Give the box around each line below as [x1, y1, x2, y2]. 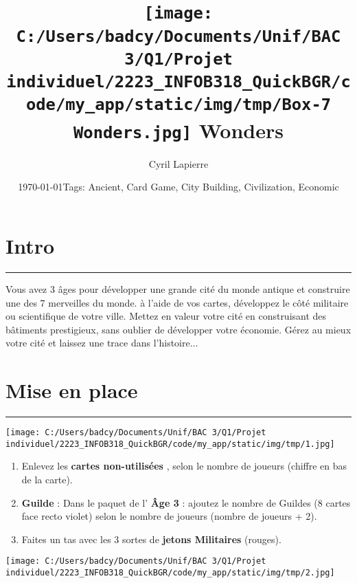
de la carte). [21, 472, 73, 486]
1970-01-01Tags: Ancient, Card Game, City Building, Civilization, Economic [18, 179, 339, 194]
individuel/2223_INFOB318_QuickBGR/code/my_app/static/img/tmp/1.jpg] [5, 439, 335, 449]
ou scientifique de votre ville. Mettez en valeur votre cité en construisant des [5, 309, 327, 323]
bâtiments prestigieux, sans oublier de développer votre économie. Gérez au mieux [5, 322, 352, 336]
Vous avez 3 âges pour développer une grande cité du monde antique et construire [5, 281, 350, 296]
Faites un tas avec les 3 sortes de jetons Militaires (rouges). [21, 531, 281, 546]
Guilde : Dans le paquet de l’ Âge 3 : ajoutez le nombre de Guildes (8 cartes [21, 495, 351, 509]
